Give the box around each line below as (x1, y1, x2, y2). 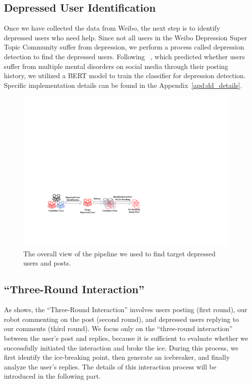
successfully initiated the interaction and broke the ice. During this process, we (4, 342, 239, 352)
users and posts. (23, 258, 71, 268)
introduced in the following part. (4, 371, 101, 381)
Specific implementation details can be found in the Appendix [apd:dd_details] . (4, 80, 242, 90)
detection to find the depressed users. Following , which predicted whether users (4, 51, 245, 61)
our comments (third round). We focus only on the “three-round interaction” (4, 323, 233, 334)
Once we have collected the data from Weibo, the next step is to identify (4, 23, 220, 33)
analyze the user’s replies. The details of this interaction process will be (4, 361, 217, 371)
